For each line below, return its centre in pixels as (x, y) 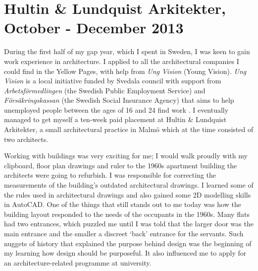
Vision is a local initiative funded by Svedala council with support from (113, 81)
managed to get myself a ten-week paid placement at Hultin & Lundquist (115, 119)
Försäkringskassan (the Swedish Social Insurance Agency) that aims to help (119, 100)
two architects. (26, 139)
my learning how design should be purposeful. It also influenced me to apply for (125, 253)
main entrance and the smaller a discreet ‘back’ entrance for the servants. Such (124, 233)
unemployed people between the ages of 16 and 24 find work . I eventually (116, 109)
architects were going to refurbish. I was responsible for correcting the (110, 175)
